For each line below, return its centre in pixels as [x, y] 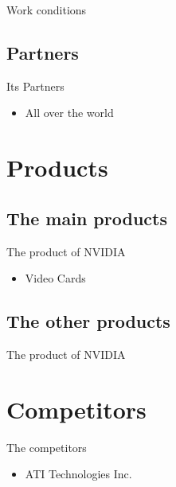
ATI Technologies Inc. [78, 474]
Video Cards [55, 278]
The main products [87, 218]
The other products [88, 321]
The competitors [47, 447]
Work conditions [47, 10]
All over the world [69, 113]
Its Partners [35, 86]
